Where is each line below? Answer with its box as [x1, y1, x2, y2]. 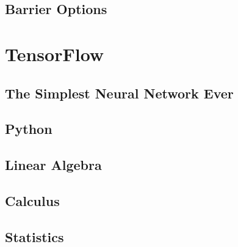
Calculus [5, 191, 60, 210]
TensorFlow [5, 41, 104, 66]
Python [5, 119, 52, 138]
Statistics [5, 227, 64, 246]
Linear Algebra [5, 155, 102, 174]
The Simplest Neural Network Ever [5, 83, 234, 102]
